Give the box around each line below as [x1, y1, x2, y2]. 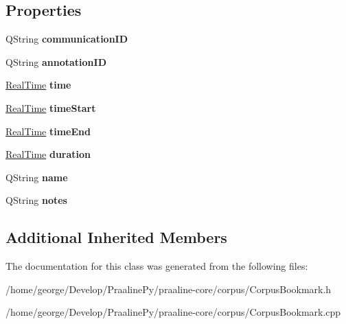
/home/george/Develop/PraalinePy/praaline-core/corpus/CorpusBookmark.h [5, 281, 332, 296]
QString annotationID [5, 54, 106, 69]
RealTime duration [5, 147, 91, 161]
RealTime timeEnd [5, 124, 91, 138]
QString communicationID [5, 32, 128, 46]
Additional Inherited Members [5, 227, 227, 248]
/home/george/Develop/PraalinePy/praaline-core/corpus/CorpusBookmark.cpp [5, 305, 341, 319]
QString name [5, 170, 68, 184]
